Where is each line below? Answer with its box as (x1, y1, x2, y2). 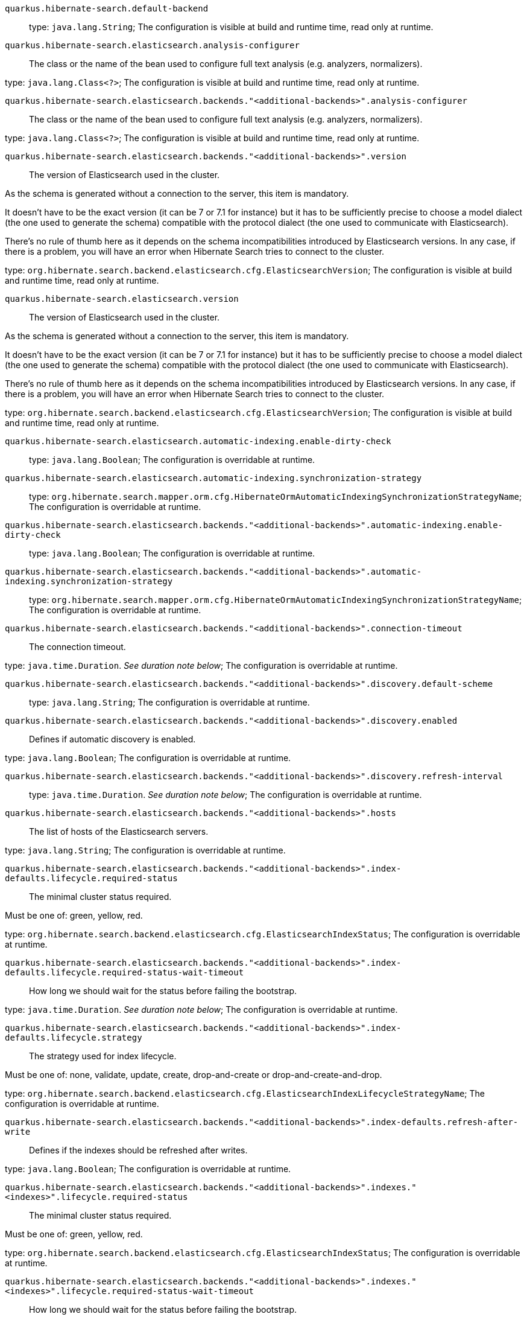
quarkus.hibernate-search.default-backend (5, 4, 209, 13)
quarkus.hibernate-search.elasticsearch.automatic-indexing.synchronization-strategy (5, 473, 422, 483)
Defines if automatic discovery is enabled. (29, 734, 196, 744)
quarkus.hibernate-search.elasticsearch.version (5, 294, 239, 304)
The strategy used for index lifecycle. (29, 1051, 177, 1061)
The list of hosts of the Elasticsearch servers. (29, 826, 209, 837)
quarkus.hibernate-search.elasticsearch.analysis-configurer (5, 40, 300, 50)
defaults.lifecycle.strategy (5, 1033, 142, 1042)
